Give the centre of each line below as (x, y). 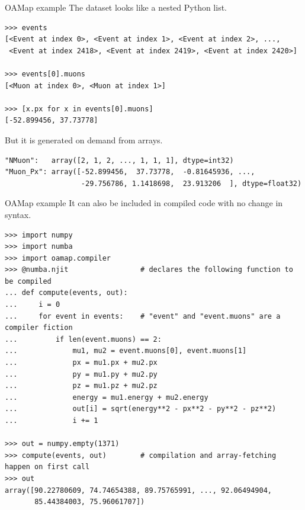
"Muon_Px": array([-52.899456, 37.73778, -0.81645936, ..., (130, 172)
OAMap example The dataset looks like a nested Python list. (116, 7)
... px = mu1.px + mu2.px (81, 363)
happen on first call (47, 467)
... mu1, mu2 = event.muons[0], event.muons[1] (126, 351)
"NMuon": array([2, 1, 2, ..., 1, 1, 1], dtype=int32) (119, 160)
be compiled (28, 281)
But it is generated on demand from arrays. (84, 139)
